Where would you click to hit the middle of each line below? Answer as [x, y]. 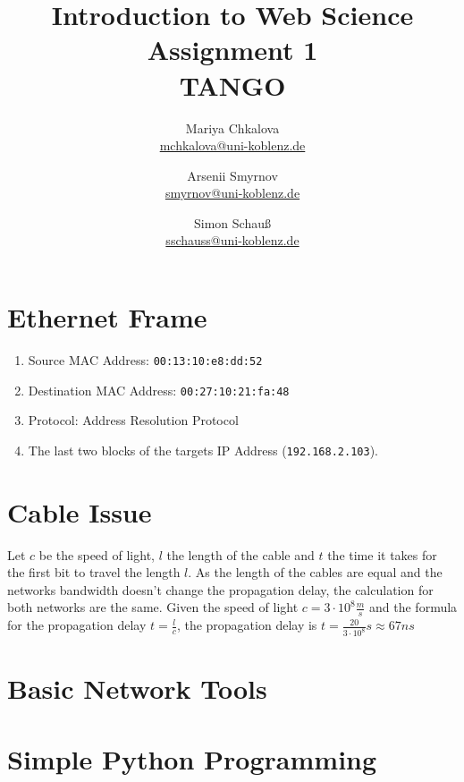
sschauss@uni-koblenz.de [232, 240]
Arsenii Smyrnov [232, 175]
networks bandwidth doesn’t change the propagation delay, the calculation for [220, 589]
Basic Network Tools [137, 688]
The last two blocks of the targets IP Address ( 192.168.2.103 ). [203, 450]
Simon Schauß [232, 222]
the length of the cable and [240, 554]
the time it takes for [382, 554]
